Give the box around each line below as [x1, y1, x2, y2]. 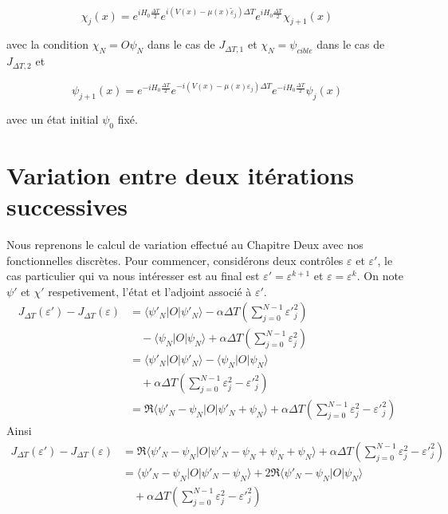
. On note [356, 267, 404, 284]
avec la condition [6, 36, 89, 53]
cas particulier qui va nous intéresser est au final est [6, 267, 260, 284]
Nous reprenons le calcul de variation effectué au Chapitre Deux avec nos [6, 235, 364, 252]
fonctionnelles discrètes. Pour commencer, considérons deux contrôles [6, 251, 344, 268]
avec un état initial [6, 110, 99, 127]
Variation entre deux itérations [6, 158, 354, 191]
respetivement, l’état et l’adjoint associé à [48, 283, 252, 299]
